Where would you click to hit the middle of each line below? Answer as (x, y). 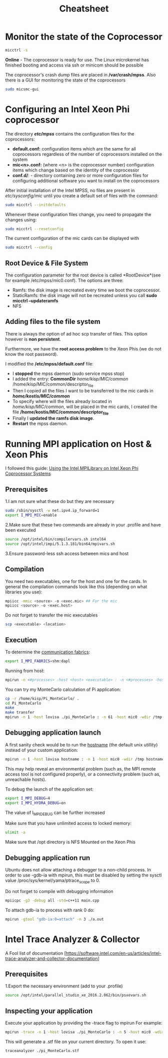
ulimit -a (15, 832)
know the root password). (32, 354)
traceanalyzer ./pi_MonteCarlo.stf (42, 1050)
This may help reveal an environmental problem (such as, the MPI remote (80, 768)
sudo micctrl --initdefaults (35, 205)
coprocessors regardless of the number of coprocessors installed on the (87, 154)
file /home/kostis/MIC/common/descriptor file (60, 412)
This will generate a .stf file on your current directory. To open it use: (76, 1041)
